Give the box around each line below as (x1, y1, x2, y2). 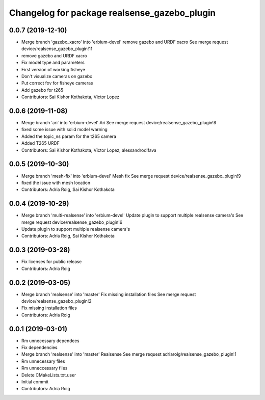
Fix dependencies (21, 345, 57, 350)
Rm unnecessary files (21, 358, 65, 364)
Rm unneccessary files (21, 365, 68, 371)
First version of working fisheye (21, 66, 85, 72)
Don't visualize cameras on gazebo (21, 74, 93, 80)
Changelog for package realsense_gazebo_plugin (9, 7, 216, 18)
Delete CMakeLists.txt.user (21, 372, 76, 378)
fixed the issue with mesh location (21, 180, 91, 186)
